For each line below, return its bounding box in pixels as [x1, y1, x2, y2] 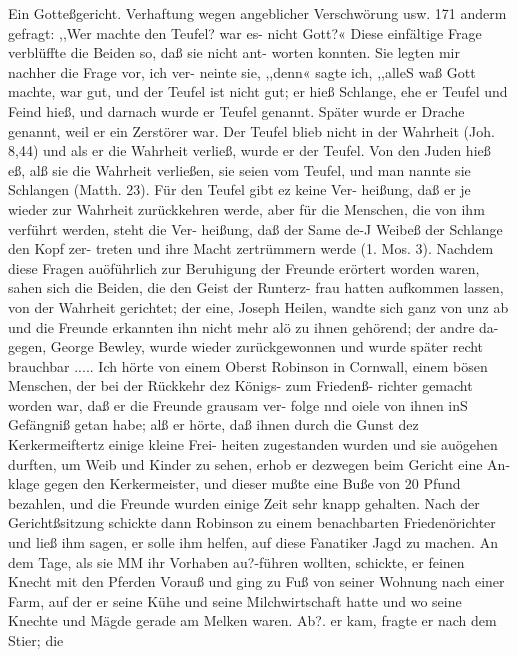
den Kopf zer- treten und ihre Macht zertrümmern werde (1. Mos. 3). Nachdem [8, 238, 494, 259]
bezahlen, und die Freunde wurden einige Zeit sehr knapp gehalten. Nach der [8, 492, 480, 513]
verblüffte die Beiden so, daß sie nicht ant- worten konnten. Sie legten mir [8, 42, 460, 63]
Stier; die [8, 630, 64, 650]
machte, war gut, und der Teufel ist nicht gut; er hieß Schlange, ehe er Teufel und [8, 81, 508, 102]
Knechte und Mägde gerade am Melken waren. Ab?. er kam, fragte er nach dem [8, 610, 497, 631]
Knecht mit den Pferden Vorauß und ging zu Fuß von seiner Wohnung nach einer [8, 571, 505, 592]
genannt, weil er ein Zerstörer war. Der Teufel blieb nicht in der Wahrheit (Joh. [8, 120, 495, 141]
